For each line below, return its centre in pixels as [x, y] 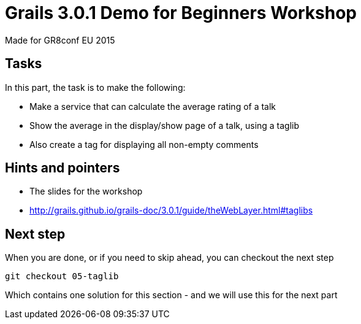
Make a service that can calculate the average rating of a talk [153, 106]
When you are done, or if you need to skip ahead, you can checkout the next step [169, 258]
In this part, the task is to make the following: [95, 87]
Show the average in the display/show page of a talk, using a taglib [165, 125]
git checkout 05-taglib [62, 276]
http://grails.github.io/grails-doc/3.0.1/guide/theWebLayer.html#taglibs [171, 210]
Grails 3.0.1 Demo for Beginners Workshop [181, 13]
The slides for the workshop [86, 191]
